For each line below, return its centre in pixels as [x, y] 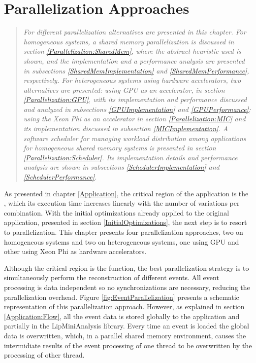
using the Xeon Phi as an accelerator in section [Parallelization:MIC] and [134, 119]
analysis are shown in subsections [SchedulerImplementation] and [121, 167]
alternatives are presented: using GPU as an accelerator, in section [124, 90]
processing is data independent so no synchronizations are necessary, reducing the [127, 287]
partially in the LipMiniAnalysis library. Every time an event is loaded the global [127, 326]
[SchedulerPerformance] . [60, 177]
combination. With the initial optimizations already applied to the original [117, 212]
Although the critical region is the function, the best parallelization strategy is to [127, 268]
